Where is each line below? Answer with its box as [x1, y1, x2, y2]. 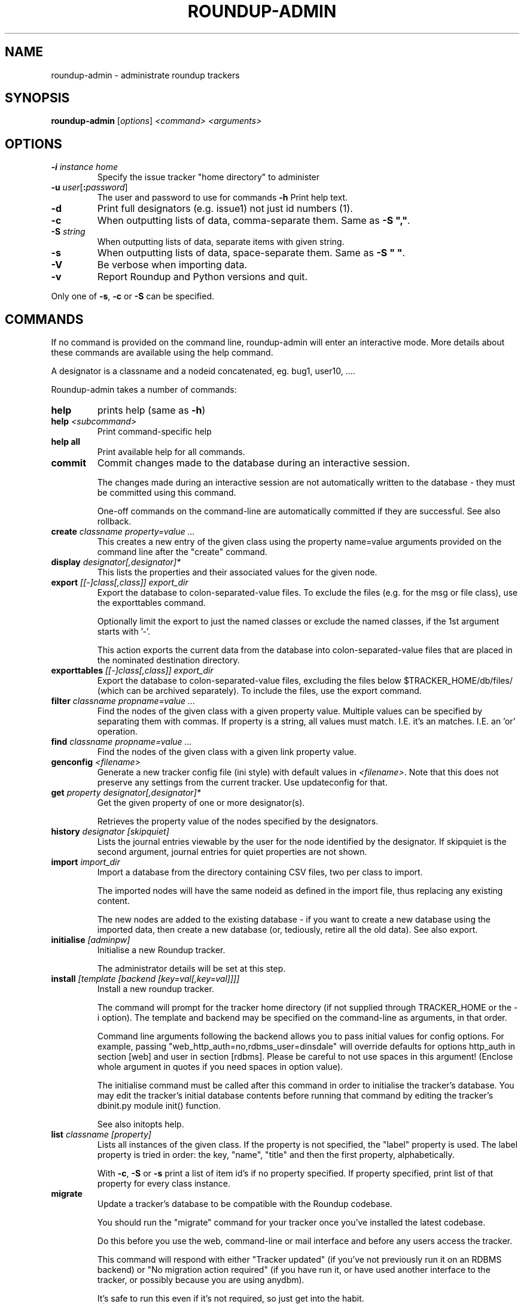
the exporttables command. [97, 598, 206, 608]
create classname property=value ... [51, 526, 195, 537]
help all [51, 436, 81, 447]
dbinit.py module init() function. [97, 1100, 221, 1111]
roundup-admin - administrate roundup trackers [51, 69, 240, 80]
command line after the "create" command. [97, 547, 267, 557]
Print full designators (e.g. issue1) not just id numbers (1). [97, 202, 353, 215]
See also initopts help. [97, 1119, 184, 1130]
